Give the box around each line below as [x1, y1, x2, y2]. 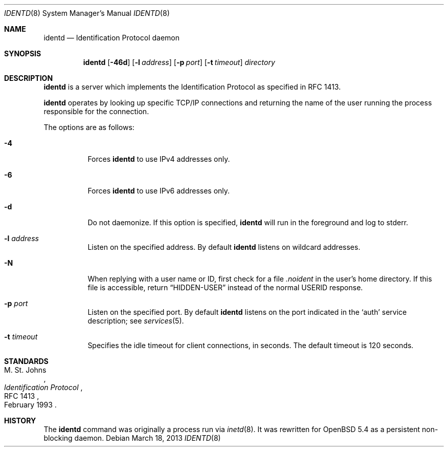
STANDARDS [4, 357, 49, 366]
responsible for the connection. [43, 107, 149, 116]
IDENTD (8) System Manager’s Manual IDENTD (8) [4, 9, 170, 17]
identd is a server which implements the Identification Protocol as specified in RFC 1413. [43, 82, 341, 91]
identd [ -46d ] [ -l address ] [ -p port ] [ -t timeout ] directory [83, 58, 275, 67]
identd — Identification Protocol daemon [43, 33, 180, 42]
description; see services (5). [87, 316, 184, 325]
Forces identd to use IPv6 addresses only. [87, 186, 230, 195]
